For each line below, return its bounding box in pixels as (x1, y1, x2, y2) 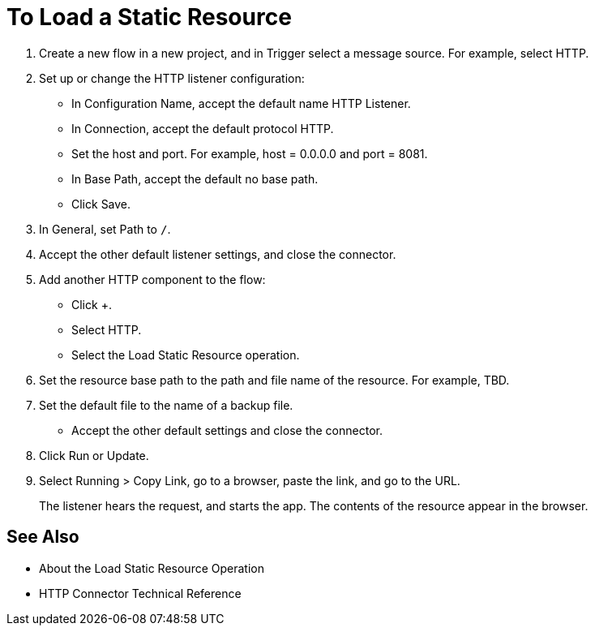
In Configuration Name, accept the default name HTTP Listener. (71, 96, 411, 110)
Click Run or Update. (39, 448, 149, 462)
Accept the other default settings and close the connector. (71, 423, 383, 437)
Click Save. (71, 196, 131, 211)
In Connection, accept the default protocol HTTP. (71, 121, 334, 135)
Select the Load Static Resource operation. (71, 347, 300, 362)
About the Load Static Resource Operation (39, 561, 264, 575)
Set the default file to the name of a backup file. (39, 398, 293, 412)
